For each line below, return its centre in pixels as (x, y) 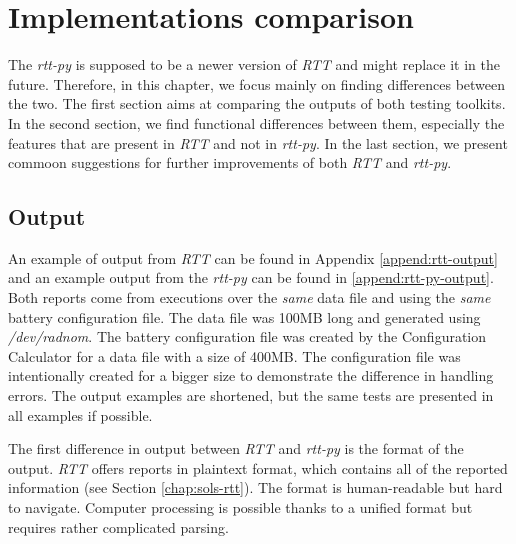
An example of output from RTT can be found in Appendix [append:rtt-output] (253, 257)
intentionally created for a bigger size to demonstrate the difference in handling (251, 375)
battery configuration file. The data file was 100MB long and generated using (244, 316)
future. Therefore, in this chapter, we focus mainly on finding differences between (257, 83)
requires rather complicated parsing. (118, 526)
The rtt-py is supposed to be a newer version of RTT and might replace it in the (254, 64)
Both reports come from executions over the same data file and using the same (249, 297)
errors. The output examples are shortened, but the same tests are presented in (251, 395)
